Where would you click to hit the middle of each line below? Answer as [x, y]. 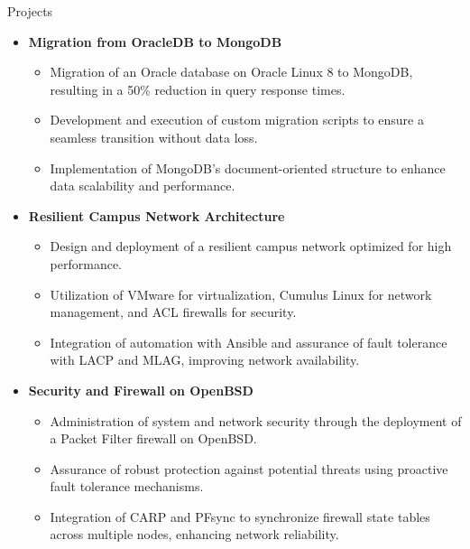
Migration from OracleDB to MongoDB [155, 41]
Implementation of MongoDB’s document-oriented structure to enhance [248, 167]
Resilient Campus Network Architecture [157, 215]
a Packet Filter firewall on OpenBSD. [153, 438]
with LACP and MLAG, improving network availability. [205, 360]
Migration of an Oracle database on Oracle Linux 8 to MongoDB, [231, 72]
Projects [30, 11]
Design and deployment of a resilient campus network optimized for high [251, 246]
